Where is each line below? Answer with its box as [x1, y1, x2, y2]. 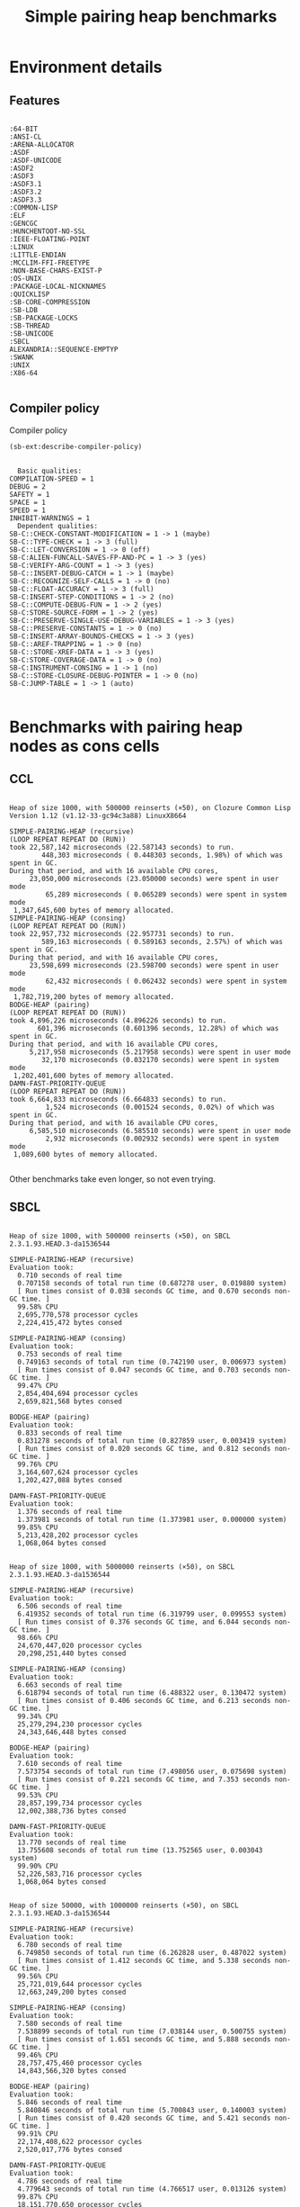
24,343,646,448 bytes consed [17, 1727, 127, 1736]
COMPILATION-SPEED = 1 [9, 474, 94, 483]
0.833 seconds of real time [17, 1428, 123, 1437]
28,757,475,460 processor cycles [17, 2058, 143, 2067]
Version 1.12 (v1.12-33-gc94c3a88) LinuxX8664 [9, 811, 187, 820]
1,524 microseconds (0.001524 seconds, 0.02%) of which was [45, 1103, 276, 1112]
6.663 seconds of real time [17, 1680, 123, 1689]
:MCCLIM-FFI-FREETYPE [9, 258, 91, 267]
